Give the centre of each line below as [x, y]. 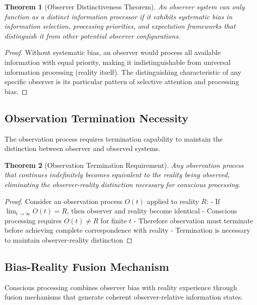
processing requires [33, 220]
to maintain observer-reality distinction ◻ [69, 239]
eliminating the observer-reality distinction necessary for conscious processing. [123, 184]
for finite [114, 220]
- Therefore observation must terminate [194, 220]
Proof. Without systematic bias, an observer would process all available [113, 52]
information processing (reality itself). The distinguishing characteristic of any [123, 72]
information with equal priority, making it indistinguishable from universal [118, 62]
